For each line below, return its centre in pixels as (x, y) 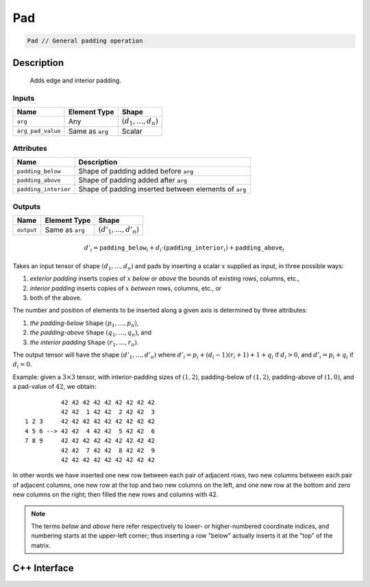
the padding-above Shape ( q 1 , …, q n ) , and (91, 334)
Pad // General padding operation (85, 41)
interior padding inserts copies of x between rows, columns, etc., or (126, 288)
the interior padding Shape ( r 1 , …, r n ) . (84, 343)
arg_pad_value (39, 131)
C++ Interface (43, 568)
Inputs (24, 98)
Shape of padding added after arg (133, 180)
